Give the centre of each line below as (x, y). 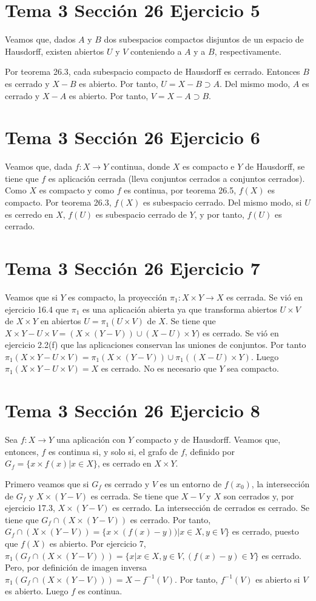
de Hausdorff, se (275, 166)
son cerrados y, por (259, 495)
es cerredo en (29, 214)
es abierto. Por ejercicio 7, (98, 543)
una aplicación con (91, 439)
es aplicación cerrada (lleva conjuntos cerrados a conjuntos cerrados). (176, 178)
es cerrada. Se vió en (264, 297)
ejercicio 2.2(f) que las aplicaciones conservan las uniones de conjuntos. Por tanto (156, 345)
